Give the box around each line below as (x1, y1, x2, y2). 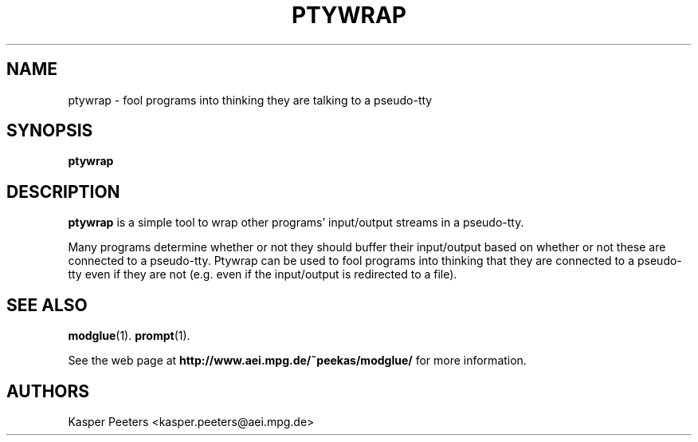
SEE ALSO (6, 294, 88, 315)
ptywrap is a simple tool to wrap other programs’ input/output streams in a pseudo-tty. (68, 215, 524, 230)
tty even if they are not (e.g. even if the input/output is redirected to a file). (68, 267, 457, 282)
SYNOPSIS (6, 120, 93, 141)
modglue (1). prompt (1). (68, 329, 190, 343)
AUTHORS (6, 381, 90, 401)
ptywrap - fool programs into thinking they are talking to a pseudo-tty (68, 93, 433, 107)
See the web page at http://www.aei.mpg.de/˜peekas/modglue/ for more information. (68, 353, 527, 368)
